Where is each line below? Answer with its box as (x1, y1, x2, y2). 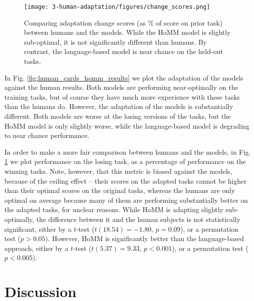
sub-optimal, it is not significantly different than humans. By (24, 36, 207, 47)
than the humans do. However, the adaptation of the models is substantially (4, 101, 233, 111)
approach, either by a (4, 243, 69, 253)
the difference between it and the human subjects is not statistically (36, 214, 241, 224)
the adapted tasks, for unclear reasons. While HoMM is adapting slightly (4, 204, 224, 215)
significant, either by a (4, 223, 72, 234)
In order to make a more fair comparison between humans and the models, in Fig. (4, 146, 251, 157)
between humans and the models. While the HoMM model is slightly (24, 27, 231, 37)
